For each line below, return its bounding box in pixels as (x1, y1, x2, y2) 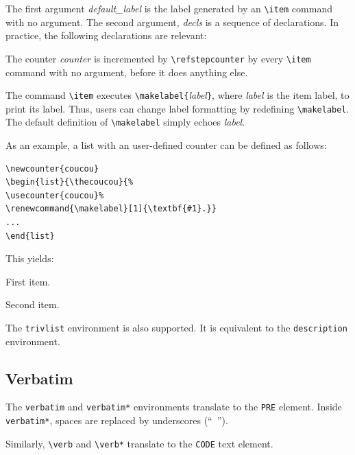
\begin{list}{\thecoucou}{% (5, 177, 134, 187)
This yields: (5, 251, 54, 266)
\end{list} (5, 231, 55, 241)
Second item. (5, 297, 60, 312)
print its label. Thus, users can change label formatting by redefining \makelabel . (5, 101, 350, 115)
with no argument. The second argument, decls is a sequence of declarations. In (5, 14, 339, 29)
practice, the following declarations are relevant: (5, 28, 207, 43)
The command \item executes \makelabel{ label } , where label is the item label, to (5, 88, 350, 102)
